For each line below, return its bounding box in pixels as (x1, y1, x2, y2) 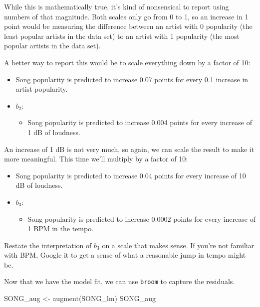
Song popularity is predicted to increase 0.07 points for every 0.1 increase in (15, 74, 249, 84)
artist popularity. (15, 84, 68, 94)
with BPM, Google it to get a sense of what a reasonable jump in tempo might (4, 250, 246, 260)
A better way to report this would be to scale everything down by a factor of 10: (4, 57, 251, 67)
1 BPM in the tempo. (27, 223, 94, 234)
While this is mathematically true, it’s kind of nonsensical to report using (4, 1, 229, 11)
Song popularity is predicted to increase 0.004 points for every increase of (27, 117, 252, 128)
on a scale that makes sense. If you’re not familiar (102, 240, 255, 250)
